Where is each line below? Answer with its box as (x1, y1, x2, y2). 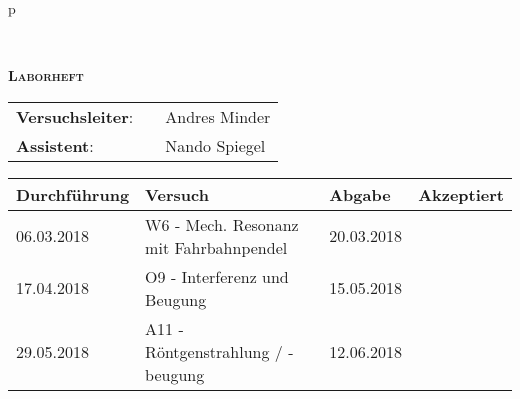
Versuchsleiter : (16, 104, 134, 128)
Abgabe (329, 182, 391, 206)
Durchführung (16, 182, 130, 206)
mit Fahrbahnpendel (145, 235, 288, 259)
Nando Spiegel (165, 133, 266, 157)
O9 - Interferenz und (145, 264, 289, 288)
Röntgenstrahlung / (145, 339, 283, 363)
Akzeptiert (418, 182, 504, 206)
